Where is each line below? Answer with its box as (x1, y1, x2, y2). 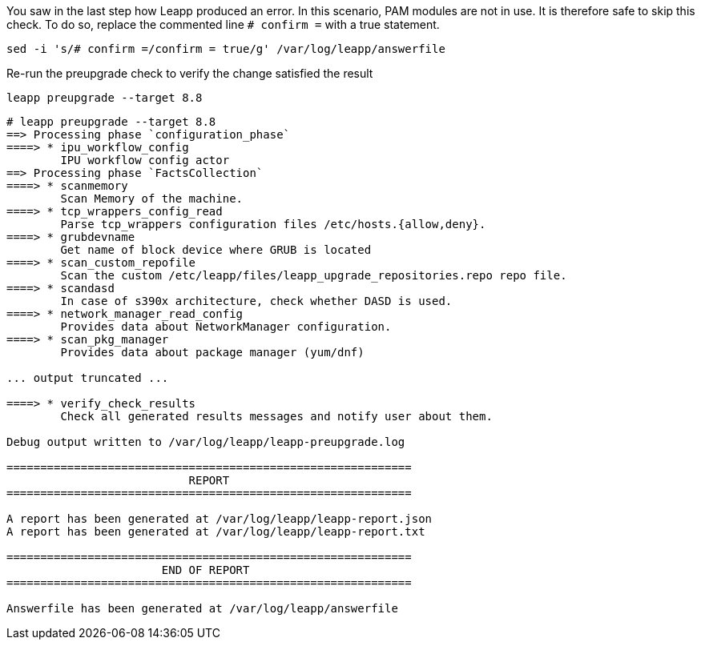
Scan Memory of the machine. (60, 192, 244, 205)
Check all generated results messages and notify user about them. (60, 410, 493, 423)
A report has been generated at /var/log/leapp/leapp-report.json (6, 512, 433, 525)
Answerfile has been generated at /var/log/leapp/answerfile (6, 602, 398, 615)
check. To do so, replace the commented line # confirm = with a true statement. (6, 18, 440, 31)
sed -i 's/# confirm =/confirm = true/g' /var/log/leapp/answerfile (6, 42, 445, 55)
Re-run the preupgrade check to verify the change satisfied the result (6, 66, 373, 80)
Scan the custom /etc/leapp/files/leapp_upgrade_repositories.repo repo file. (60, 269, 567, 282)
